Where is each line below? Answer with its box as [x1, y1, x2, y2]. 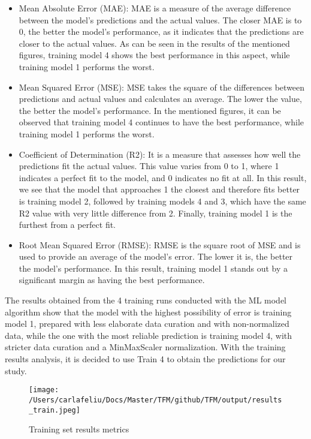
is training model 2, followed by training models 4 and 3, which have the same [19, 194, 306, 207]
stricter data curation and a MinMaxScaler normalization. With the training [5, 341, 286, 353]
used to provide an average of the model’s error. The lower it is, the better [19, 250, 293, 263]
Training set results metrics [29, 423, 129, 435]
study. [5, 364, 27, 377]
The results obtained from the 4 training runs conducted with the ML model [5, 294, 286, 306]
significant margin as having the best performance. [19, 273, 205, 286]
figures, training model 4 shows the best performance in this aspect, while [19, 49, 290, 61]
